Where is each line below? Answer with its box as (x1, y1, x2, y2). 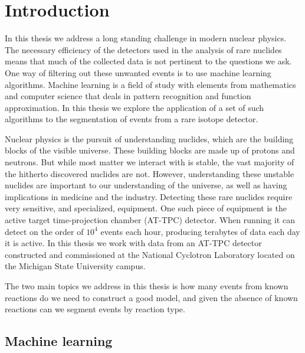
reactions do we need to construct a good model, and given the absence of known (5, 291, 298, 303)
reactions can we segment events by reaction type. (5, 303, 185, 315)
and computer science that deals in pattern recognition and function (5, 90, 251, 102)
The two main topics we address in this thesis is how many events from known (5, 280, 288, 292)
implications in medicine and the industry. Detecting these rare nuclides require (5, 190, 293, 202)
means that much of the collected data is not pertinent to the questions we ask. (5, 55, 292, 67)
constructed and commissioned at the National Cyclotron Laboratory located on (5, 248, 295, 260)
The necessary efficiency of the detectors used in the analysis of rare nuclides (5, 43, 282, 55)
